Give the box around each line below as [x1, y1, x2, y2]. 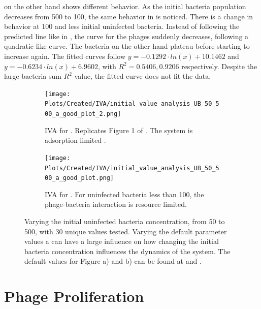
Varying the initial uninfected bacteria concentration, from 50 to [24, 216, 225, 227]
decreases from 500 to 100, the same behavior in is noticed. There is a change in [4, 11, 253, 21]
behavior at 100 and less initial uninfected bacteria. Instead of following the [4, 21, 240, 32]
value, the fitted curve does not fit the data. [74, 71, 211, 81]
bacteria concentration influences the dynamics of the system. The [24, 245, 231, 256]
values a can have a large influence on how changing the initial [24, 236, 219, 246]
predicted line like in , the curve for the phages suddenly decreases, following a [4, 30, 249, 41]
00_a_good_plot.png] [45, 174, 114, 182]
